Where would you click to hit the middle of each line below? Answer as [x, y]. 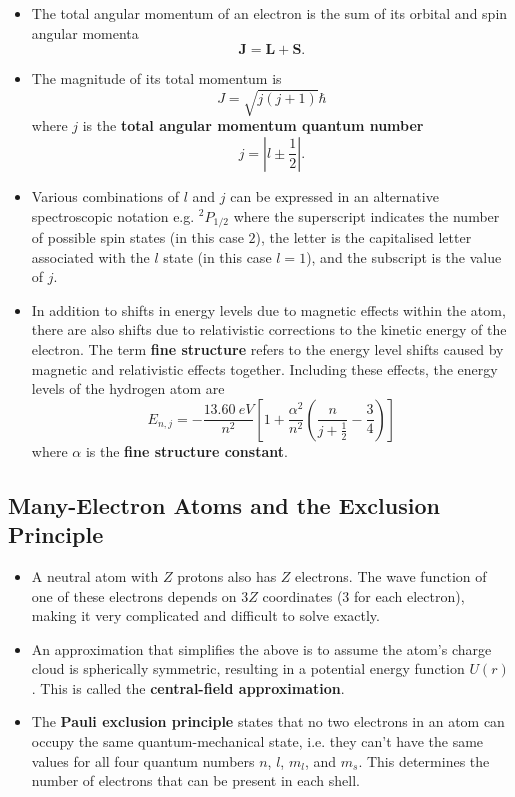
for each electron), [409, 595]
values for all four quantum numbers [143, 760]
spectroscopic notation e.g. [113, 215]
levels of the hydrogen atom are [128, 388]
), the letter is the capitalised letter [363, 236]
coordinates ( [302, 595]
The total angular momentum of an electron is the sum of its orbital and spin [269, 13]
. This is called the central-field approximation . [188, 687]
